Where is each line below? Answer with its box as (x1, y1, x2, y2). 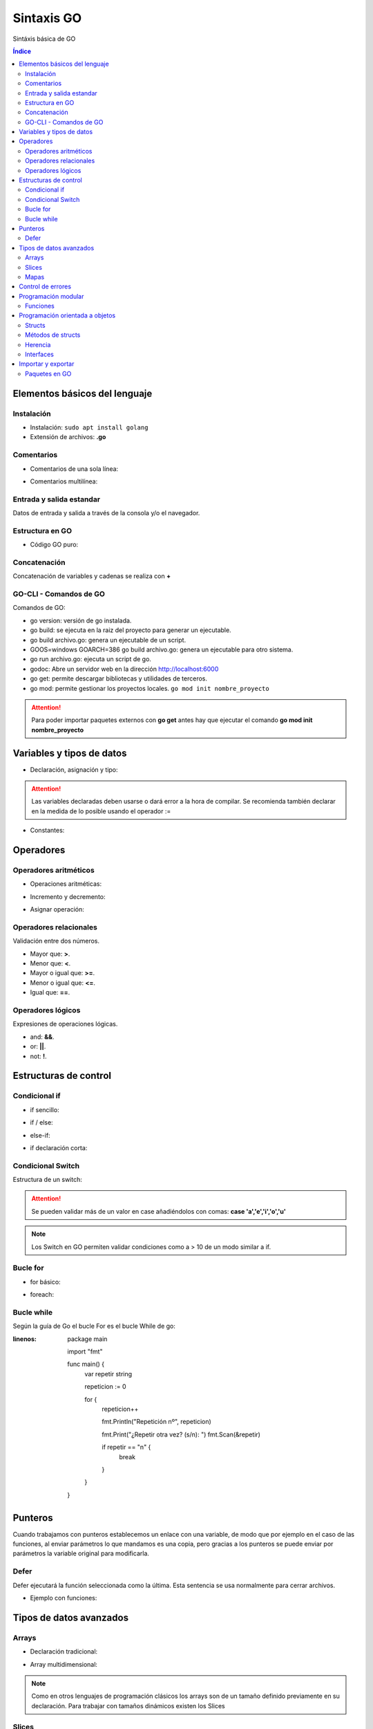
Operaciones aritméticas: (30, 880, 102, 888)
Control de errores (19, 282, 72, 290)
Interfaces (25, 350, 55, 359)
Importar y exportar (19, 360, 75, 368)
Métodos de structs (25, 331, 81, 339)
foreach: (30, 1291, 55, 1299)
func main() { (67, 1360, 105, 1369)
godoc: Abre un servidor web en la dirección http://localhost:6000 (30, 665, 219, 673)
